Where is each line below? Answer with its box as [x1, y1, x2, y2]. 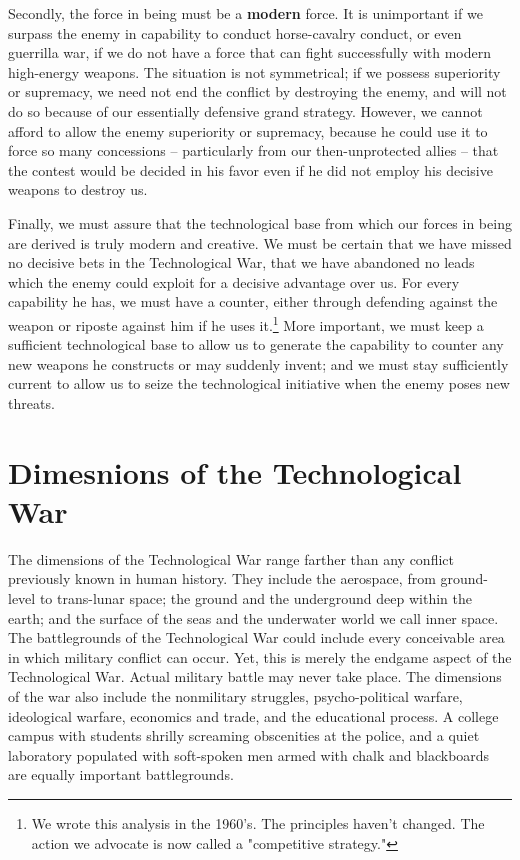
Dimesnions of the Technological [8, 451, 462, 492]
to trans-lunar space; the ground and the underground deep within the [39, 588, 472, 609]
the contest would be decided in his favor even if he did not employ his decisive [8, 159, 493, 180]
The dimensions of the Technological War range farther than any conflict [8, 548, 454, 569]
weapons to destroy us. [8, 179, 148, 200]
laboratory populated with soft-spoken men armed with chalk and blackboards [8, 744, 490, 765]
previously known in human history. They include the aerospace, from [8, 568, 436, 589]
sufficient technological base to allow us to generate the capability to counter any [8, 334, 504, 355]
